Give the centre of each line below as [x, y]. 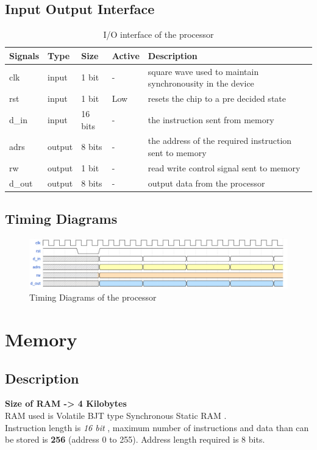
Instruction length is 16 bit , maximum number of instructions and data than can [157, 427]
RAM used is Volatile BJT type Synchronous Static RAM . [116, 415]
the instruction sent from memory [211, 119]
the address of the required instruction [220, 141]
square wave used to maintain [203, 71]
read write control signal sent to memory [224, 167]
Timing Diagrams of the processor [93, 297]
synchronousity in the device [201, 83]
